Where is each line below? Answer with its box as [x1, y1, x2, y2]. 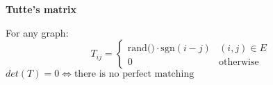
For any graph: [6, 25, 69, 39]
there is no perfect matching [74, 69, 195, 79]
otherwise [219, 57, 259, 68]
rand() [127, 44, 155, 54]
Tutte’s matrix [6, 2, 76, 16]
